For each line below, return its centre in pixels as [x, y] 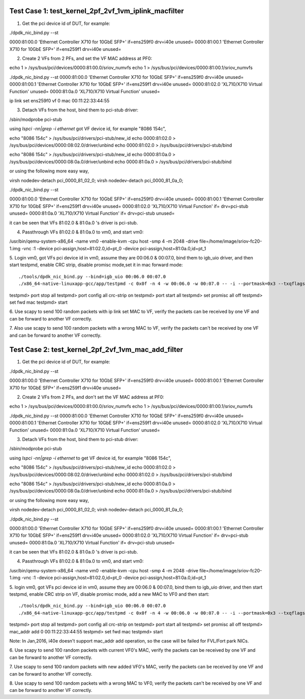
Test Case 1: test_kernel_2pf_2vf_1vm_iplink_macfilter [97, 11]
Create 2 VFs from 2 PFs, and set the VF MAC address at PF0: [87, 59]
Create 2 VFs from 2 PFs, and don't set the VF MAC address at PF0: [93, 397]
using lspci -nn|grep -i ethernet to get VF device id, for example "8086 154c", [90, 458]
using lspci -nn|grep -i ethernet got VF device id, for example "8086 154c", [88, 129]
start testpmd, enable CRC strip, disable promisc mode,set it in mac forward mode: [96, 265]
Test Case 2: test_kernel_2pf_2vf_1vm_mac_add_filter [96, 350]
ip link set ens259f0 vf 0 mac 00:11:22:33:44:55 [59, 101]
